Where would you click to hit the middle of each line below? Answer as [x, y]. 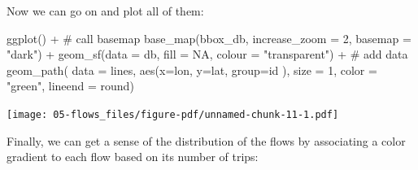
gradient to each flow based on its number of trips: [133, 157]
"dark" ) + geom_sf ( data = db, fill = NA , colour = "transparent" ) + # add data [207, 54]
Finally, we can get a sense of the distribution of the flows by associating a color [206, 140]
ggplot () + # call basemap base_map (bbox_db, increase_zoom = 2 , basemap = [209, 38]
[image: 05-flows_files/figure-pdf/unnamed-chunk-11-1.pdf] [173, 114]
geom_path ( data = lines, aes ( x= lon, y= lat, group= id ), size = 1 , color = [192, 70]
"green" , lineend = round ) [70, 86]
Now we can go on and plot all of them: [105, 11]
